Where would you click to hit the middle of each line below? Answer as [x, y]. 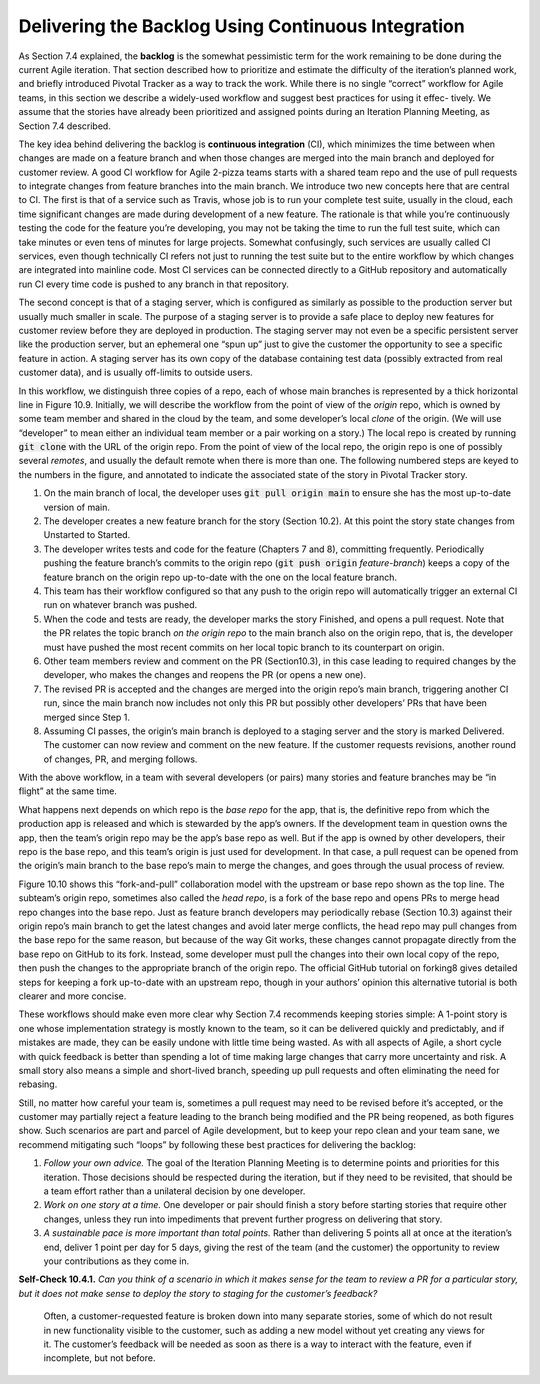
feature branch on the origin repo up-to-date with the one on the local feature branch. [220, 577]
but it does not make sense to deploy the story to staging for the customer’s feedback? [198, 1293]
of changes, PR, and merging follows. [120, 759]
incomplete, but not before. [99, 1358]
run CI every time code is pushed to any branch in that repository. [154, 284]
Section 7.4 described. [65, 126]
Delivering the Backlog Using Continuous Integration [241, 26]
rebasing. [38, 1084]
